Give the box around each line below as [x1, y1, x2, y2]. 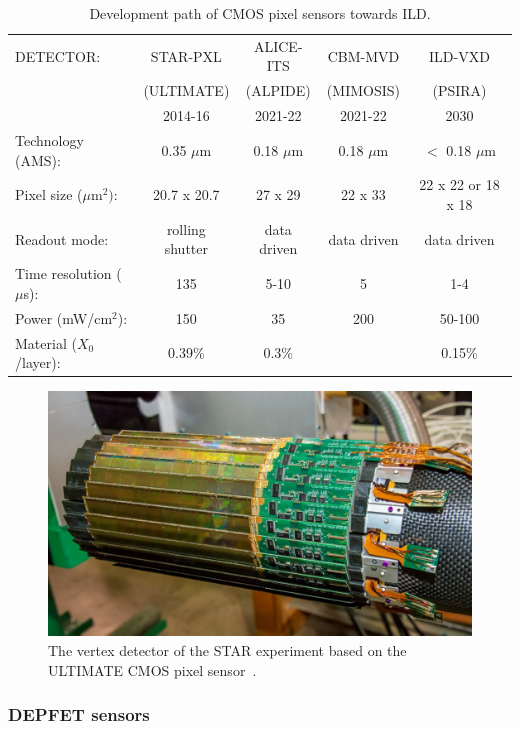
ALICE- [253, 35, 303, 56]
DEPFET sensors [8, 702, 150, 727]
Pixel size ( [15, 184, 83, 205]
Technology [15, 129, 84, 150]
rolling [166, 218, 206, 239]
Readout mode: [15, 228, 109, 249]
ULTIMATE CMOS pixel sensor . [48, 659, 257, 680]
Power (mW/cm [15, 307, 113, 328]
